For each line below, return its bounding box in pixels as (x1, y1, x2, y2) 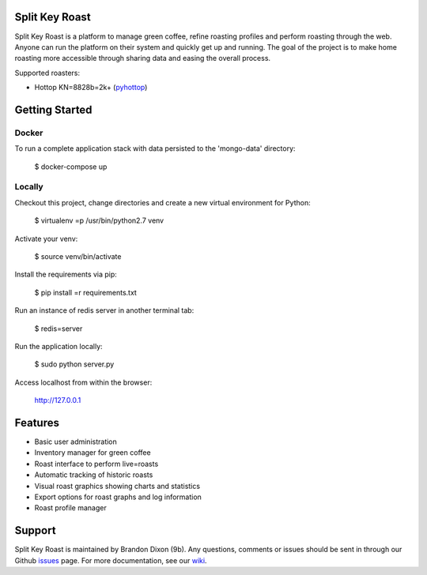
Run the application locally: (14, 341, 103, 351)
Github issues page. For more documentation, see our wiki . (14, 555, 207, 565)
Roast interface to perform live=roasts (34, 459, 159, 468)
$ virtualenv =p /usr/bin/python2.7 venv (34, 216, 164, 225)
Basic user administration (34, 437, 118, 446)
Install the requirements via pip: (14, 269, 118, 280)
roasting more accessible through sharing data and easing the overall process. (14, 54, 271, 63)
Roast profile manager (34, 503, 107, 513)
